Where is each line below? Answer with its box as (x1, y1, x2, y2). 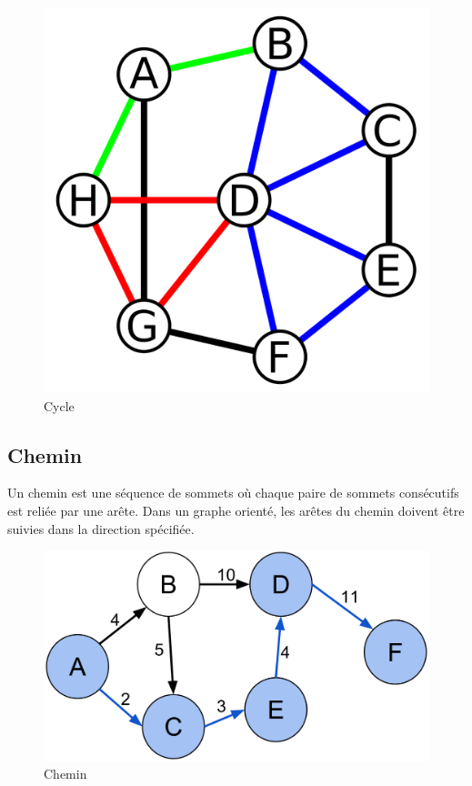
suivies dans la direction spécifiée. (7, 519, 195, 538)
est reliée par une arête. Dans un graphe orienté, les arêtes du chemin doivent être (7, 500, 465, 519)
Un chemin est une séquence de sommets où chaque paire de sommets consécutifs (7, 483, 459, 502)
